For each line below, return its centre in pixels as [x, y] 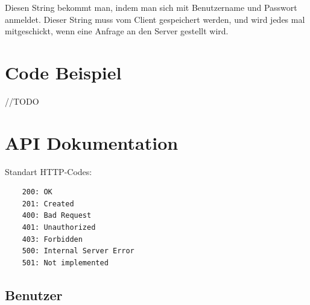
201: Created [48, 204]
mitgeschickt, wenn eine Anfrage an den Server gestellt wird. [117, 31]
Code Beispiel [63, 72]
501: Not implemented [65, 263]
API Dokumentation [92, 142]
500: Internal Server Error [78, 251]
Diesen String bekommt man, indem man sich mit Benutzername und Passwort [151, 7]
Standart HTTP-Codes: [49, 171]
